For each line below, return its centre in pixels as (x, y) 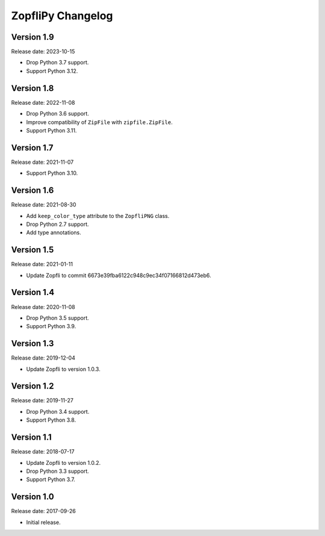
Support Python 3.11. (51, 130)
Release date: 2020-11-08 (43, 307)
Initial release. (43, 522)
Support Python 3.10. (52, 173)
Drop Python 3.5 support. (58, 318)
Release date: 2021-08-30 (44, 205)
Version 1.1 (32, 438)
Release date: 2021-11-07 (42, 162)
